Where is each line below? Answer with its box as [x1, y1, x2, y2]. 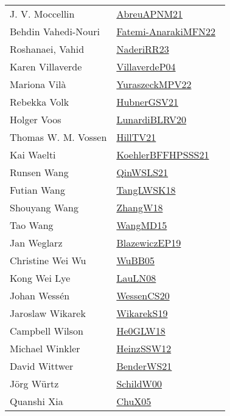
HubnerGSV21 [116, 95, 178, 109]
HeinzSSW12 [116, 341, 172, 355]
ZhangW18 [116, 200, 163, 214]
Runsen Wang [10, 165, 69, 179]
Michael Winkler [10, 341, 80, 355]
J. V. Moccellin [10, 7, 75, 21]
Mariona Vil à [10, 77, 66, 91]
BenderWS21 [116, 359, 172, 373]
